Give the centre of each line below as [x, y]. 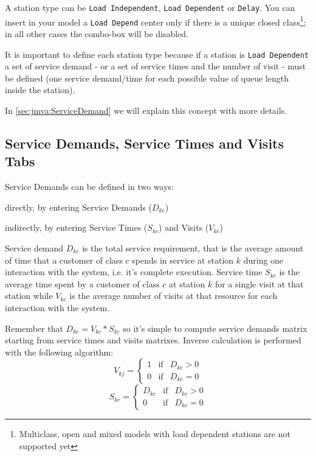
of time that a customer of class [64, 260]
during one [263, 260]
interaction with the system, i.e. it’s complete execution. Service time [134, 272]
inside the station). [40, 90]
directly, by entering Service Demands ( [78, 207]
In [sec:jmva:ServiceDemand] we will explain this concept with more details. [146, 110]
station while [29, 296]
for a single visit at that [259, 283]
